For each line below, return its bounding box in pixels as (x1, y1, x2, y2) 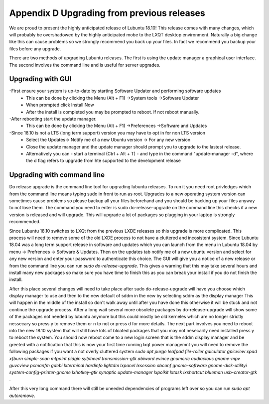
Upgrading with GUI (9, 75, 72, 83)
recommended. (9, 219, 41, 225)
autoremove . (9, 393, 35, 399)
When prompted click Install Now (26, 102, 94, 108)
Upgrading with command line (9, 171, 105, 179)
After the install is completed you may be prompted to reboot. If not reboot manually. (26, 109, 200, 115)
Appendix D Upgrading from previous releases (9, 7, 205, 18)
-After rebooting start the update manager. (9, 116, 97, 122)
